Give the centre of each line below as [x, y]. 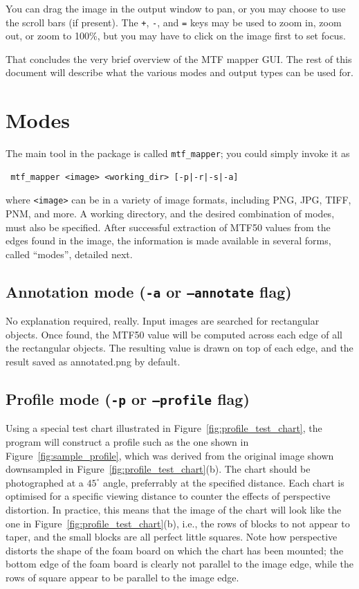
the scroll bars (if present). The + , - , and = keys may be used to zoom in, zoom [174, 22]
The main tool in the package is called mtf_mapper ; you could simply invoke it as [178, 153]
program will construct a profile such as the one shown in [127, 441]
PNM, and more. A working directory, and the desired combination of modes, [170, 214]
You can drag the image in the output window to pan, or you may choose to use [176, 8]
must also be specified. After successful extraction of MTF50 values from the [168, 227]
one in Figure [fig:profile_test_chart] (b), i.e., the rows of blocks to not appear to [178, 523]
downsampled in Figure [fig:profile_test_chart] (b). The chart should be [158, 469]
